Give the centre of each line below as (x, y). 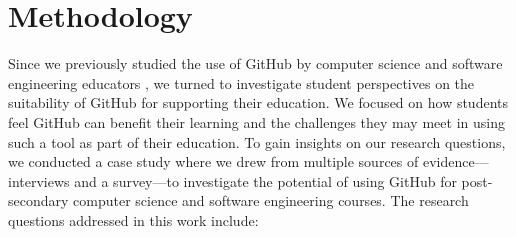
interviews (39, 180)
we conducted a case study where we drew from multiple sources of (213, 161)
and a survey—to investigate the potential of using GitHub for (265, 180)
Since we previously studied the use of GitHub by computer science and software (255, 63)
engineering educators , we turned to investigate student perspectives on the (241, 82)
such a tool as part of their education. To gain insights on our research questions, (257, 141)
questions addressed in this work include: (133, 219)
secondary (38, 200)
